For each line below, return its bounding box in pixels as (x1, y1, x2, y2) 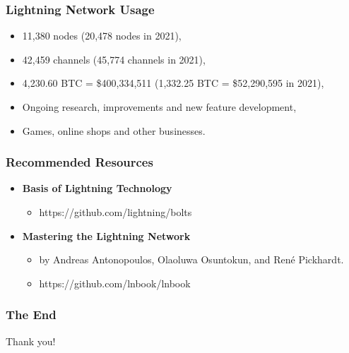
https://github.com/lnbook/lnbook (39, 275, 191, 290)
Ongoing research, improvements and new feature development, (22, 100, 297, 114)
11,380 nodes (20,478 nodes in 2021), (22, 28, 182, 43)
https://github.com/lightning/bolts (39, 205, 192, 219)
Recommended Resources (6, 153, 153, 171)
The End (6, 306, 57, 323)
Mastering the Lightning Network (22, 228, 191, 243)
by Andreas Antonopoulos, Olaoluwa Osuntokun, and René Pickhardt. (39, 252, 344, 267)
